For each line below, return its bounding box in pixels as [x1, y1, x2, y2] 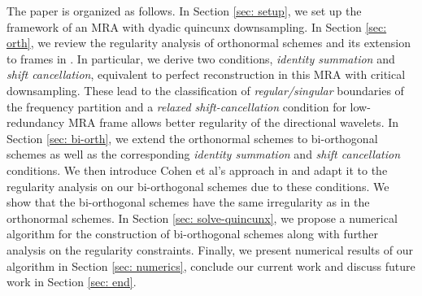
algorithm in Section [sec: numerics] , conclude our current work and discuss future [7, 257, 415, 274]
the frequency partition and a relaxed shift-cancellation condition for [7, 98, 346, 115]
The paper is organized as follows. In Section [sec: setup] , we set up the [7, 2, 362, 19]
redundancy [7, 114, 65, 131]
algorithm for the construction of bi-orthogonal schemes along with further [7, 225, 379, 242]
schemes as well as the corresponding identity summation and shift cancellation [7, 146, 401, 163]
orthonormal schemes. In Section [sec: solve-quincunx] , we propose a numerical [7, 209, 398, 226]
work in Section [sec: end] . [7, 273, 137, 290]
